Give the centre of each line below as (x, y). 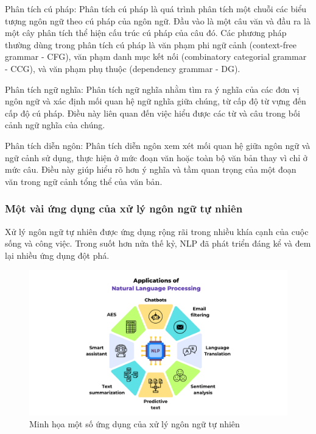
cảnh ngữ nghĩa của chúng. (55, 125)
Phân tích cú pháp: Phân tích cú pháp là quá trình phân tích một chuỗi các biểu (156, 9)
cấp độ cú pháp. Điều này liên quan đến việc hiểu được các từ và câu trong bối (153, 113)
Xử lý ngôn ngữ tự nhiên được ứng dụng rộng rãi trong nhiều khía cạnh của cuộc (157, 231)
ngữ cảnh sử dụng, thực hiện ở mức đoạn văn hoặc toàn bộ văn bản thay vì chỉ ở (156, 157)
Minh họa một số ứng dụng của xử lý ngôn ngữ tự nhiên (135, 424)
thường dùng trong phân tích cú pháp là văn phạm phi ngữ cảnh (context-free (151, 44)
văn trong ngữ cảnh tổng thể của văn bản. (84, 181)
